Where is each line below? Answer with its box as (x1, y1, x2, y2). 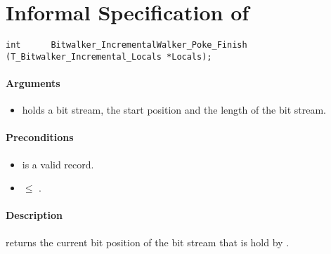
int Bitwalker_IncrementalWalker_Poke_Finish (6, 40, 247, 51)
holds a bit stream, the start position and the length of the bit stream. (22, 102, 326, 117)
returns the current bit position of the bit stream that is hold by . (6, 234, 290, 249)
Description (6, 208, 63, 222)
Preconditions (6, 130, 74, 145)
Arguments (6, 76, 60, 91)
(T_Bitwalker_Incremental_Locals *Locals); (6, 51, 212, 62)
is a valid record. (22, 156, 94, 171)
